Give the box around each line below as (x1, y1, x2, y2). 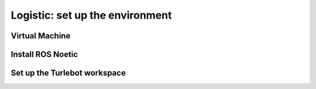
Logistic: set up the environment (11, 9, 172, 22)
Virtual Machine (11, 31, 71, 41)
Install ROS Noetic (11, 49, 78, 59)
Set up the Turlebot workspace (11, 68, 126, 78)
